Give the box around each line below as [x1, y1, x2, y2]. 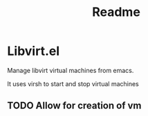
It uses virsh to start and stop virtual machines [7, 79, 140, 88]
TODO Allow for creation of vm [7, 100, 142, 112]
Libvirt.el [7, 43, 60, 59]
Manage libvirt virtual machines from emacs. [7, 66, 134, 74]
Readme [92, 4, 140, 20]
